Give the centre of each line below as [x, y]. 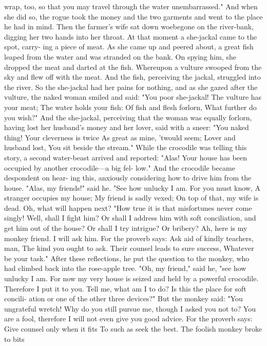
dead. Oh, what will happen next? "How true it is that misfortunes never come [128, 207]
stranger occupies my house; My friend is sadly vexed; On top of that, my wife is [131, 198]
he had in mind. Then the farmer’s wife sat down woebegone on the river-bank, [129, 26]
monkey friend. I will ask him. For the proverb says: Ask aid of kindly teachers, [129, 238]
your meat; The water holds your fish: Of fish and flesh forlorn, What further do [130, 107]
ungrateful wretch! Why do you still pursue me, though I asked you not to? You [130, 308]
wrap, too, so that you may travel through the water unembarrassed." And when [131, 6]
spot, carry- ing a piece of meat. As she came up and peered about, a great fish [129, 47]
